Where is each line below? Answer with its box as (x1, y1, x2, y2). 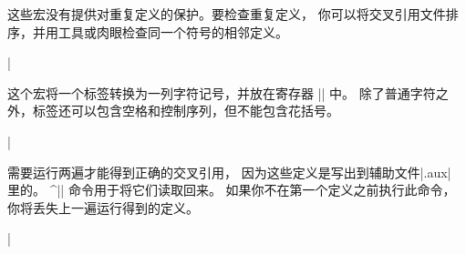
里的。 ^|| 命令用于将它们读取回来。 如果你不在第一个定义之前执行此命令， (7, 180, 456, 199)
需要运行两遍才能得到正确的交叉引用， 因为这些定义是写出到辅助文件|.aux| (7, 162, 451, 181)
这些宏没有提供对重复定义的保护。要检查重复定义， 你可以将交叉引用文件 (7, 5, 446, 23)
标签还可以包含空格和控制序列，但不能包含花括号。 (32, 101, 339, 120)
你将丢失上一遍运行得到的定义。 (7, 198, 199, 217)
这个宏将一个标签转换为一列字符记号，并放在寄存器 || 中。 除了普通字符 (7, 83, 436, 102)
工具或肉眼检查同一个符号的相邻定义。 (57, 22, 288, 41)
